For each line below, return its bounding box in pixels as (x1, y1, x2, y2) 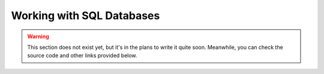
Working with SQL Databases (11, 9, 160, 22)
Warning (27, 33, 49, 40)
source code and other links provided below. (27, 52, 137, 59)
